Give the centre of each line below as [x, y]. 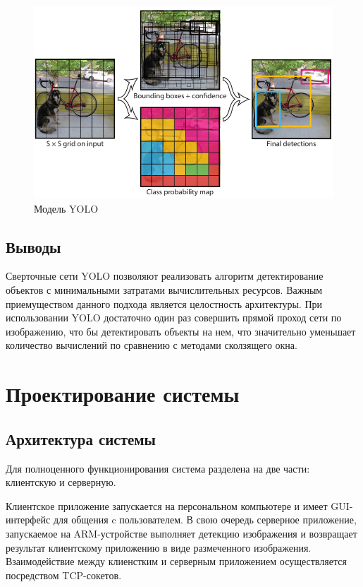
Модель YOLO [66, 208]
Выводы [33, 246]
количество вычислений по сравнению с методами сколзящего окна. [152, 345]
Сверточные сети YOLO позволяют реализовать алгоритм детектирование [165, 276]
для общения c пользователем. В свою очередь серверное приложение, [205, 520]
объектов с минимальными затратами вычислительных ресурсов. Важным [164, 290]
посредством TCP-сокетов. [64, 575]
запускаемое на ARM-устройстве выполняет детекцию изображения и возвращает [181, 533]
